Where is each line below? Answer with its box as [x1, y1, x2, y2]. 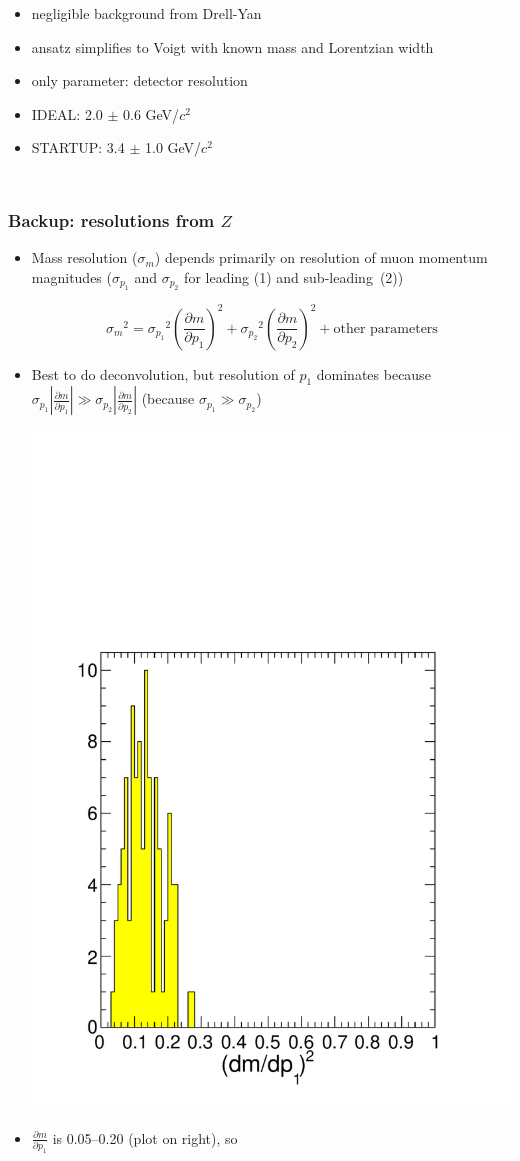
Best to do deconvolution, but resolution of [31, 363, 295, 384]
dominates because [316, 363, 431, 384]
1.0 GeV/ [144, 137, 202, 158]
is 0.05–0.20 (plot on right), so [52, 1127, 238, 1148]
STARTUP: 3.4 [31, 137, 125, 158]
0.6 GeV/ [123, 103, 180, 124]
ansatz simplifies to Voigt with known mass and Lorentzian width [31, 36, 434, 57]
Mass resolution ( [31, 247, 138, 268]
